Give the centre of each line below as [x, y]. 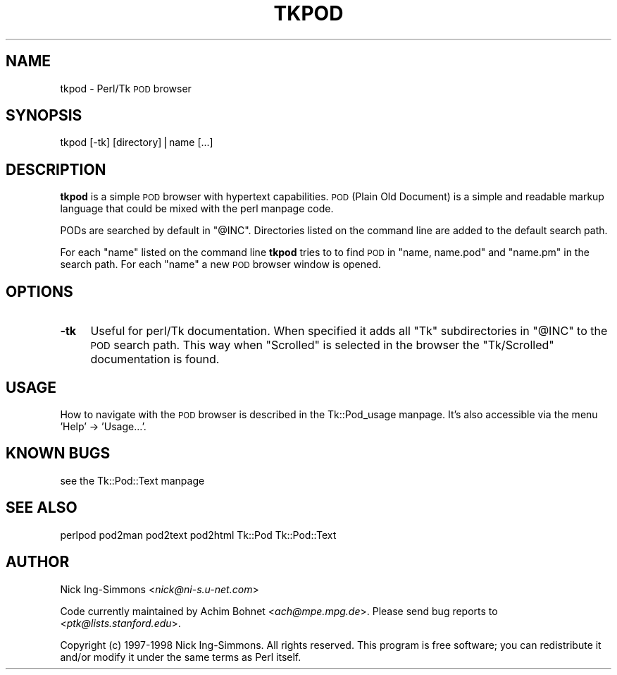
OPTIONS [39, 291]
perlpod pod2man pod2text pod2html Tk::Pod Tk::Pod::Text [198, 535]
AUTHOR [38, 562]
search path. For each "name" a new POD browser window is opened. [220, 264]
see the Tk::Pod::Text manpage [132, 480]
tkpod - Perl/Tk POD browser [126, 88]
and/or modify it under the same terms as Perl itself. [181, 657]
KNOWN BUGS [58, 454]
